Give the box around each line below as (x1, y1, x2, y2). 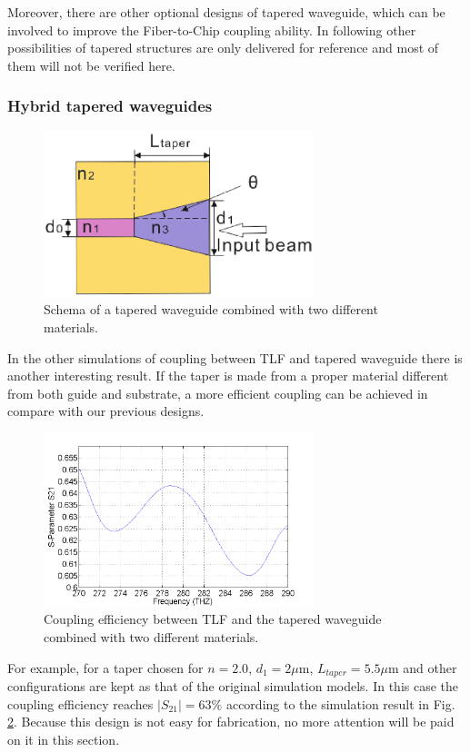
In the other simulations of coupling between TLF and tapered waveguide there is (7, 348, 463, 367)
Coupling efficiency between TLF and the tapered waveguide (44, 609, 382, 628)
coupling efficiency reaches (7, 694, 154, 713)
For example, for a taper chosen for (7, 658, 204, 677)
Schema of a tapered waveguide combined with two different (44, 300, 378, 319)
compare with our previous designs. (7, 401, 205, 421)
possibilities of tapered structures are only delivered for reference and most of (7, 38, 439, 57)
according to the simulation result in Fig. (225, 694, 455, 713)
